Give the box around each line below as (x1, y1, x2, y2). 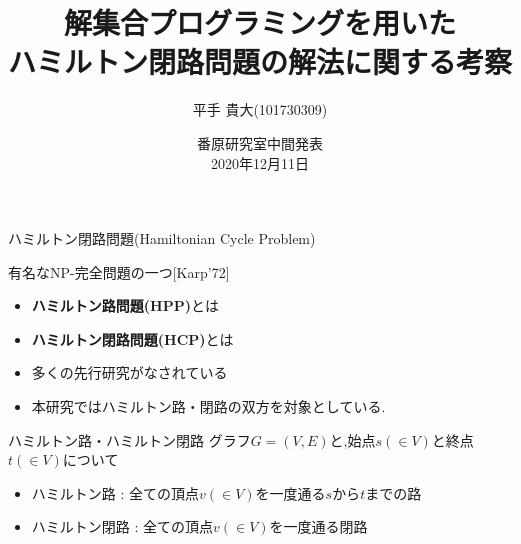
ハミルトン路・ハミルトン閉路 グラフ (8, 429, 251, 450)
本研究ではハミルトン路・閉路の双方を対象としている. (31, 396, 386, 417)
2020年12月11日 (211, 152, 309, 173)
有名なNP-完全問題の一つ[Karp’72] (8, 261, 230, 282)
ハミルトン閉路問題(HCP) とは (31, 328, 234, 349)
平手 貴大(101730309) (192, 99, 328, 120)
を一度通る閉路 (269, 516, 368, 537)
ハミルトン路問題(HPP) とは (31, 295, 219, 316)
